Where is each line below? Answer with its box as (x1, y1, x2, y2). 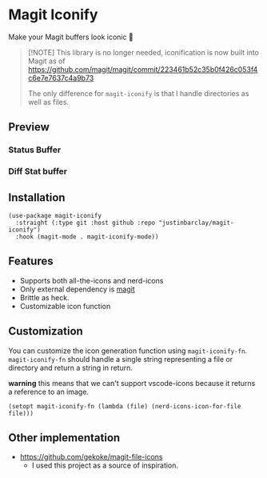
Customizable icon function (19, 301, 111, 311)
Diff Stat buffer (8, 166, 68, 177)
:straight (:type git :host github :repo (15, 219, 156, 227)
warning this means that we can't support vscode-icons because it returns (8, 378, 256, 388)
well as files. (27, 97, 70, 106)
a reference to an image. (8, 387, 90, 396)
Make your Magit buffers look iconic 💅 (8, 32, 133, 42)
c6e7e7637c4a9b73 (27, 73, 94, 82)
